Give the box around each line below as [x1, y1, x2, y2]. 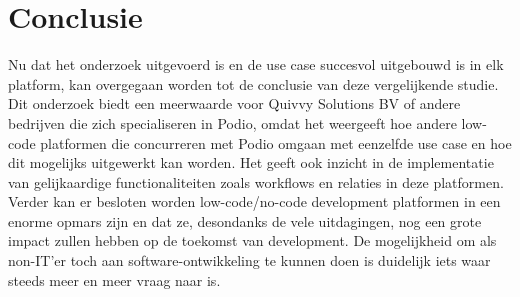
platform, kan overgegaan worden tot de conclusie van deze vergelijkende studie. [8, 73, 499, 94]
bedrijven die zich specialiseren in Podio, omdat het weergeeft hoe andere [8, 112, 457, 133]
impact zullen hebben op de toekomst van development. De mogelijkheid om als [8, 230, 497, 251]
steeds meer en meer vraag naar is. [8, 269, 221, 290]
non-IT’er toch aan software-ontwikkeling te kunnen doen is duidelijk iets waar [8, 250, 491, 271]
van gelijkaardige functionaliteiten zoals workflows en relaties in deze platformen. [8, 171, 504, 192]
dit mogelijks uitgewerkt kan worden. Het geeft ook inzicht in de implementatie [8, 152, 494, 173]
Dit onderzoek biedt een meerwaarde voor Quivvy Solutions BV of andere [8, 93, 461, 114]
